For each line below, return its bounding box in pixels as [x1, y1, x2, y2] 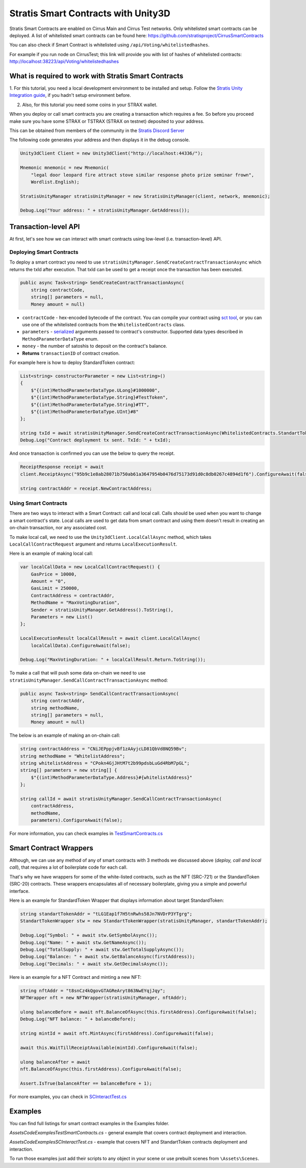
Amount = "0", [31, 579, 66, 584]
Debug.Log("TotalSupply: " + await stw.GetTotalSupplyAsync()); [20, 946, 185, 952]
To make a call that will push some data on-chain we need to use [9, 670, 146, 676]
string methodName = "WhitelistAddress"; [20, 753, 125, 759]
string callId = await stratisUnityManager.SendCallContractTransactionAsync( [20, 796, 222, 801]
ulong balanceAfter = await [20, 1059, 90, 1065]
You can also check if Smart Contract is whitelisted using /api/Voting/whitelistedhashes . [9, 42, 210, 48]
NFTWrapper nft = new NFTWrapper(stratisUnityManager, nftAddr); [20, 995, 187, 1001]
